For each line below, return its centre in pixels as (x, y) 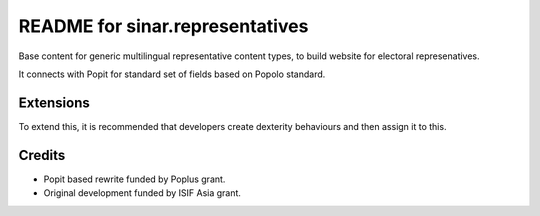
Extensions (54, 102)
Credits (42, 155)
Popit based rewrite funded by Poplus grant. (134, 179)
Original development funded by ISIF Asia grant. (142, 193)
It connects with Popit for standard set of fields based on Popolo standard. (172, 74)
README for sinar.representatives (163, 26)
